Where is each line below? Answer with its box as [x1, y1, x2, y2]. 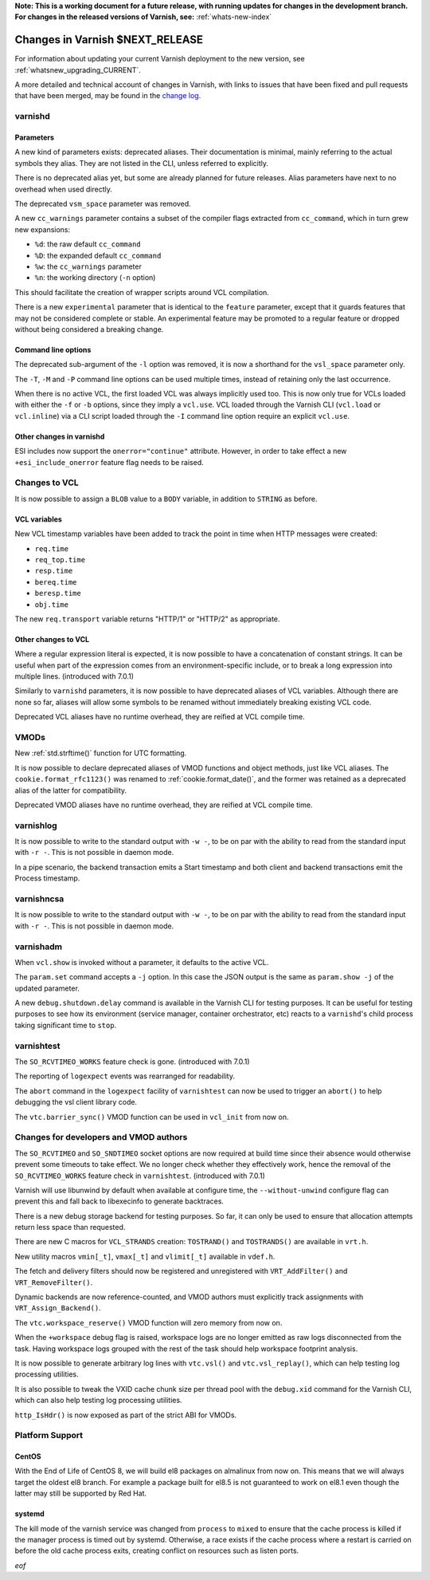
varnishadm [14, 941, 63, 952]
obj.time [34, 600, 69, 609]
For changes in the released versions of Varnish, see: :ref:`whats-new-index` [14, 12, 272, 22]
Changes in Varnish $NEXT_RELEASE [14, 33, 203, 47]
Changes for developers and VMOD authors [14, 1132, 188, 1143]
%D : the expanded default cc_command [34, 250, 162, 260]
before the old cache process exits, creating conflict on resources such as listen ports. [14, 1546, 299, 1555]
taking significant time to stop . [14, 1020, 117, 1030]
